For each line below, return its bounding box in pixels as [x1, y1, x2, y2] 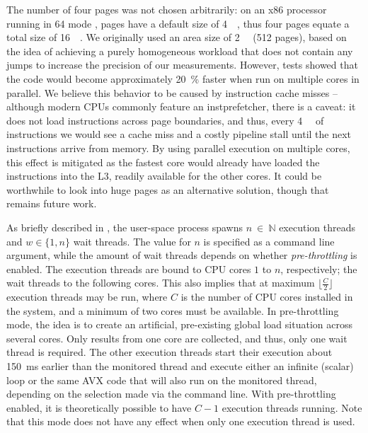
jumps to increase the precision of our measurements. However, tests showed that [6, 57, 358, 72]
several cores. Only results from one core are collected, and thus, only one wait [6, 330, 347, 345]
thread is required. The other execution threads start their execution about [6, 345, 333, 359]
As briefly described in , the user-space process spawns [6, 219, 243, 234]
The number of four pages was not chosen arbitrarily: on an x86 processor [6, 2, 327, 16]
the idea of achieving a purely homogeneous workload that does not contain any [6, 43, 353, 58]
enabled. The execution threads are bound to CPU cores [6, 261, 251, 276]
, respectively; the [280, 261, 357, 276]
